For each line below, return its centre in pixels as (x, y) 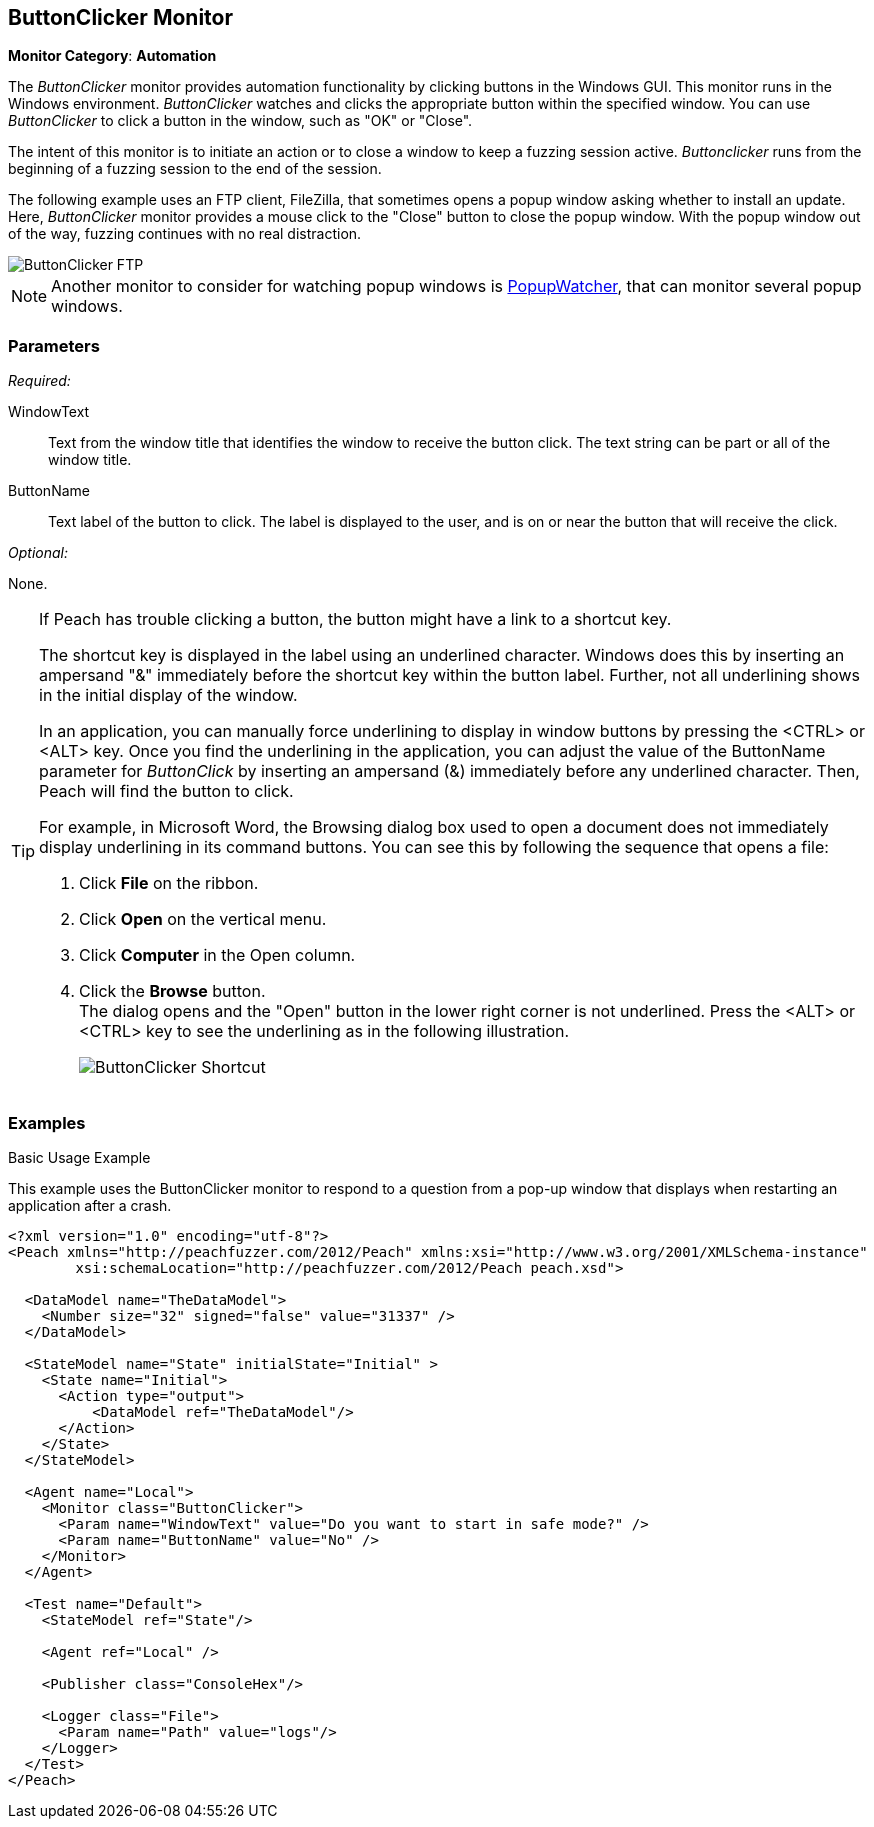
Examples (47, 1122)
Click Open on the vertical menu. (203, 919)
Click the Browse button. (172, 991)
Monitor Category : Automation (112, 56)
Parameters (54, 345)
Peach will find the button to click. (166, 791)
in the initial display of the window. (168, 695)
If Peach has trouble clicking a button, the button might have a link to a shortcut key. (355, 619)
